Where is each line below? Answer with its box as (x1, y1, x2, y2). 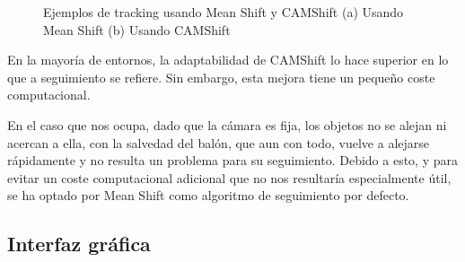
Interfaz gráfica (7, 230, 151, 258)
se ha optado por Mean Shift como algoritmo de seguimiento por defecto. (7, 186, 409, 205)
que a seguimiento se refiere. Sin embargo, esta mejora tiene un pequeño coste (7, 67, 435, 86)
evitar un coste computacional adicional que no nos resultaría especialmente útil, (7, 168, 452, 187)
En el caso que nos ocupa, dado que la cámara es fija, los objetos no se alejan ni (7, 115, 447, 134)
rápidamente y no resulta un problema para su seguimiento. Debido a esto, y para (7, 151, 458, 170)
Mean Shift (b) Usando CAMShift (43, 20, 231, 39)
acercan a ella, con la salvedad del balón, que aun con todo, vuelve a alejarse (7, 133, 429, 152)
